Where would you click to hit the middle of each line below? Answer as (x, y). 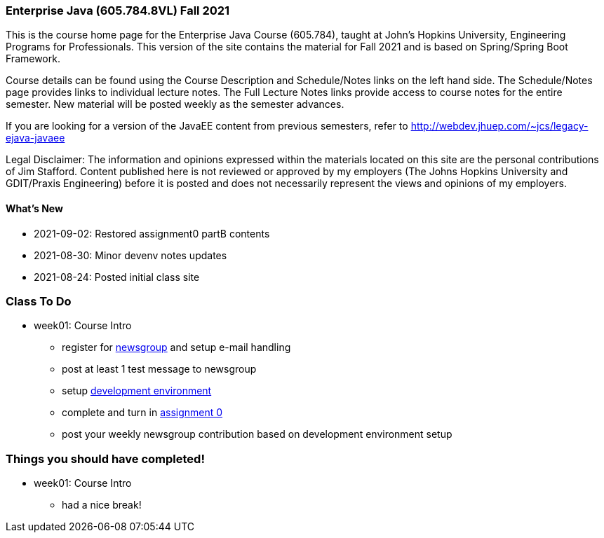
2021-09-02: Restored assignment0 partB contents (152, 233)
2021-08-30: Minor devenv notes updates (130, 255)
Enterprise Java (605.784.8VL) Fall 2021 (118, 11)
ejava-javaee (35, 138)
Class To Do (39, 301)
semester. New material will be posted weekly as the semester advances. (175, 104)
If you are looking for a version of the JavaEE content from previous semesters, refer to (207, 126)
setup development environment (137, 391)
